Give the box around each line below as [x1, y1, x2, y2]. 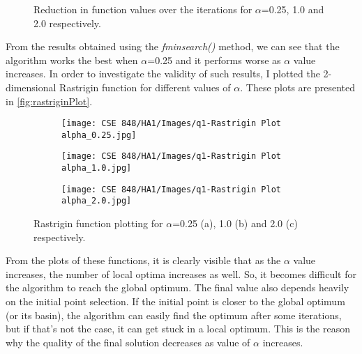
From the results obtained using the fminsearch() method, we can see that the [6, 39, 340, 54]
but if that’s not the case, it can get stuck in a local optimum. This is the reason [6, 321, 350, 336]
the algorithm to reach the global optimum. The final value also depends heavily [6, 280, 349, 295]
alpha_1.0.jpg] [61, 163, 132, 174]
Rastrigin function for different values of [59, 79, 231, 94]
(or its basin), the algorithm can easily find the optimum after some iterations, [6, 307, 342, 322]
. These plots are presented [240, 79, 355, 94]
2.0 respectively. [33, 15, 101, 30]
